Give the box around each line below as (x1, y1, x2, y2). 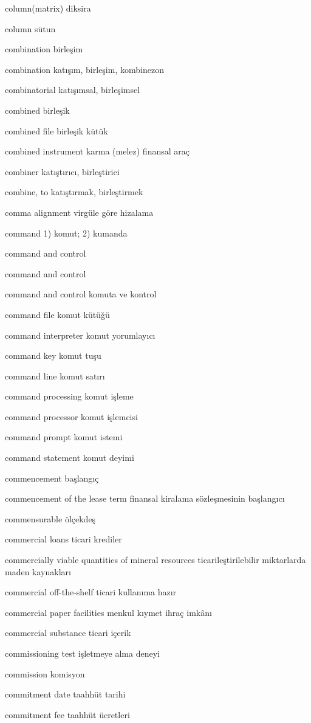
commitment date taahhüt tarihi (5, 688, 126, 701)
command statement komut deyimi (5, 451, 134, 464)
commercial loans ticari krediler (5, 533, 122, 545)
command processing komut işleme (5, 390, 134, 403)
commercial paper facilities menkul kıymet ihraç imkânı (5, 606, 212, 618)
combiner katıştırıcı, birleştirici (5, 165, 120, 178)
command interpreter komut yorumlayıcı (5, 328, 155, 341)
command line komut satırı (5, 369, 105, 382)
